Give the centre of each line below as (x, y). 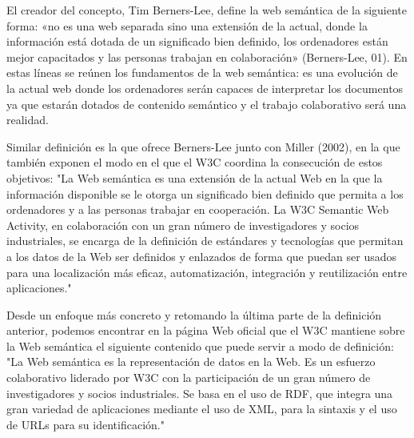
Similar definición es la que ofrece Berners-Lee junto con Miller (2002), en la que (203, 146)
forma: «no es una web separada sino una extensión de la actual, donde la (187, 25)
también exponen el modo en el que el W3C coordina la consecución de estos (195, 162)
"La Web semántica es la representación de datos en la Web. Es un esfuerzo (191, 362)
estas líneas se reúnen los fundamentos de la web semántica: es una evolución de (202, 72)
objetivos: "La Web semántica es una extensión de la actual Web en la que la (195, 177)
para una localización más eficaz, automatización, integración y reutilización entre (207, 272)
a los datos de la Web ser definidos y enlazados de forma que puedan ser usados (201, 256)
